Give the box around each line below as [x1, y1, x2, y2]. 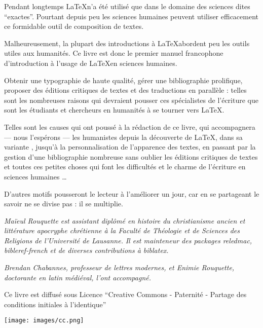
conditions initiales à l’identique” [4, 299, 106, 309]
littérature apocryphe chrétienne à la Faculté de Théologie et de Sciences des [4, 225, 240, 236]
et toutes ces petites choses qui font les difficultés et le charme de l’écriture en [4, 161, 246, 172]
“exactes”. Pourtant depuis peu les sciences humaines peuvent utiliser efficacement [4, 11, 259, 21]
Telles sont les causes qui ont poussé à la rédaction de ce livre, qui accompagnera [4, 121, 255, 132]
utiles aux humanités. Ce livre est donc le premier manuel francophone [4, 48, 223, 58]
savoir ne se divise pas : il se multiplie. [4, 198, 123, 209]
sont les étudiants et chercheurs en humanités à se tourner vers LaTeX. [4, 104, 224, 115]
